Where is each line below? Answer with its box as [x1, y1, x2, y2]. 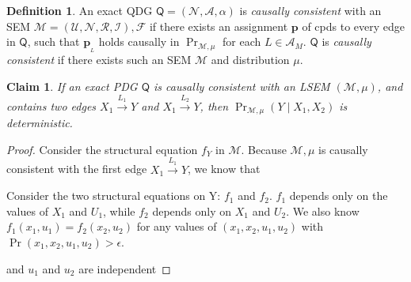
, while [103, 202, 135, 219]
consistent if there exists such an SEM [6, 51, 192, 68]
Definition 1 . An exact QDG [6, 2, 153, 18]
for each [222, 33, 261, 50]
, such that [27, 33, 80, 50]
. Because [241, 141, 287, 157]
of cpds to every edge [302, 17, 405, 34]
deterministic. [6, 115, 73, 131]
